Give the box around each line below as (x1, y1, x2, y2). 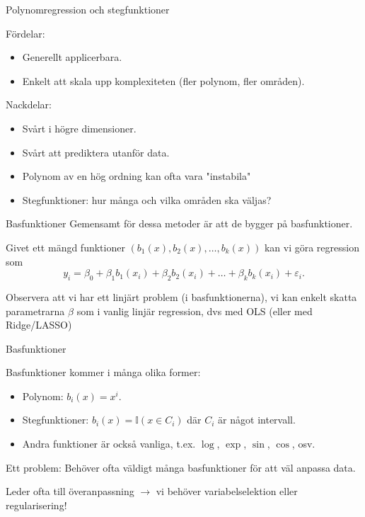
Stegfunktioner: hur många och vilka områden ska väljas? (22, 192, 272, 207)
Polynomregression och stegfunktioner (6, 2, 170, 16)
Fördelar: (6, 25, 45, 40)
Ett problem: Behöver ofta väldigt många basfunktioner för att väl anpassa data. (6, 460, 356, 475)
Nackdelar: (6, 97, 52, 112)
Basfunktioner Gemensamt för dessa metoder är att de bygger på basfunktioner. (6, 216, 353, 231)
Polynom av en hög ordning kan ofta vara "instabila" (22, 169, 251, 183)
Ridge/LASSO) (6, 317, 72, 332)
